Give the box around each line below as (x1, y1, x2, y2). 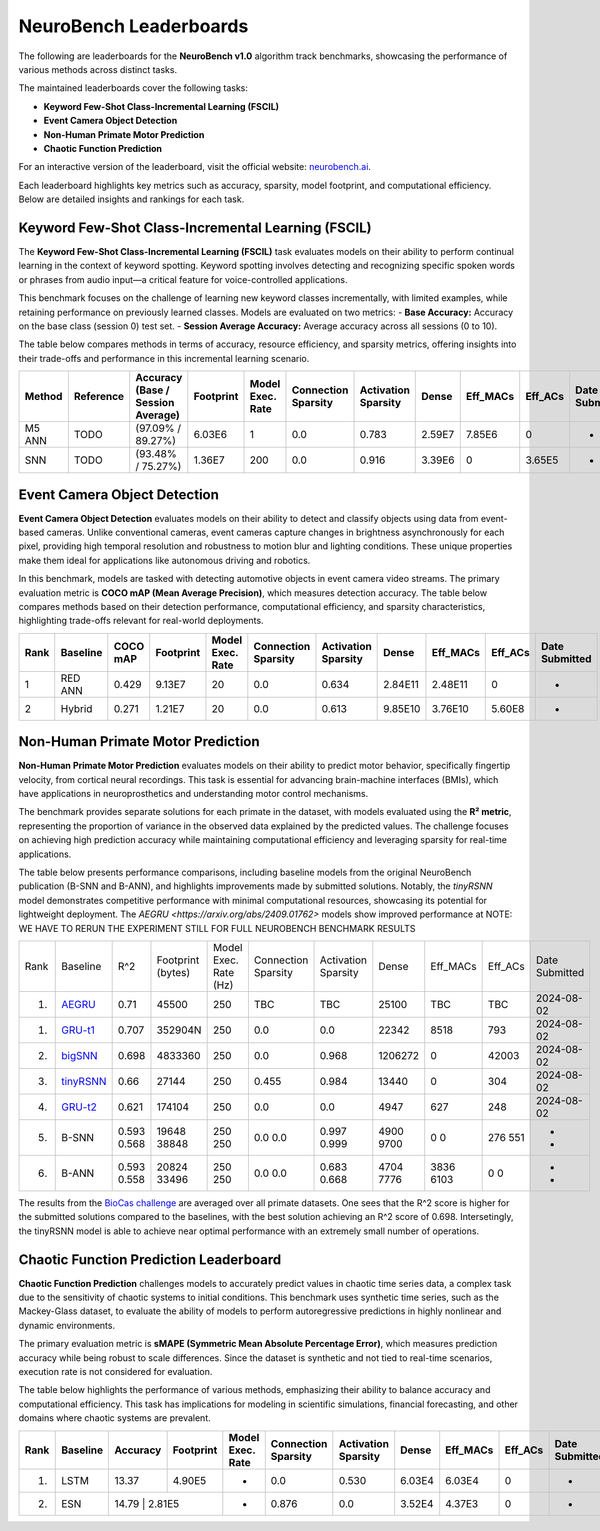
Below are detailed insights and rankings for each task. (18, 193, 245, 205)
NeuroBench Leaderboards (18, 15, 249, 37)
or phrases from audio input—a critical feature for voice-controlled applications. (18, 273, 348, 285)
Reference (73, 390, 125, 404)
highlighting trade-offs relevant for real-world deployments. (18, 615, 264, 627)
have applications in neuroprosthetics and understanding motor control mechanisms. (18, 788, 369, 800)
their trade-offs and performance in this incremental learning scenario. (18, 352, 310, 364)
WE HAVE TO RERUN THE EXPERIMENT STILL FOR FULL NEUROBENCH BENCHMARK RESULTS (18, 922, 416, 934)
